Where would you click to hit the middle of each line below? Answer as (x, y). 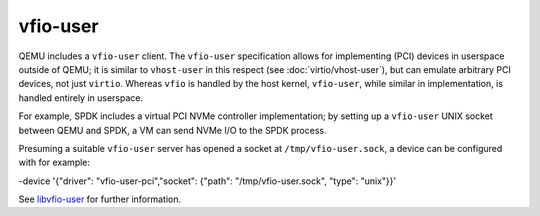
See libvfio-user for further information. (100, 199)
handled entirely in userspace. (81, 97)
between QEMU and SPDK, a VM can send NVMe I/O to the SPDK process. (172, 130)
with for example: (54, 162)
